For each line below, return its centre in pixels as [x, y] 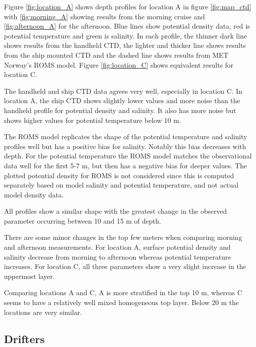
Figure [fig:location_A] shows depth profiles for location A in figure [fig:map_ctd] [128, 6]
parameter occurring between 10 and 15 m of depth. [83, 220]
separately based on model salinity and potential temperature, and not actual [121, 185]
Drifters [24, 338]
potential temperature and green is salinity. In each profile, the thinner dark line [126, 35]
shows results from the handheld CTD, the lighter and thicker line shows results [125, 45]
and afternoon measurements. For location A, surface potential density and [117, 247]
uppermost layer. [29, 276]
